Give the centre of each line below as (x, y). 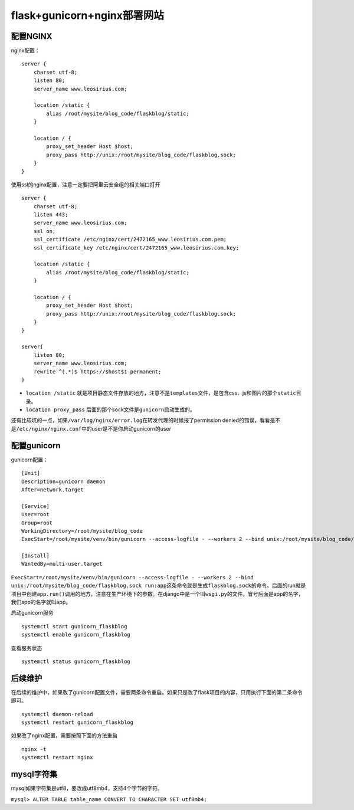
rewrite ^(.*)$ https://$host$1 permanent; (97, 371)
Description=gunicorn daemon (63, 481)
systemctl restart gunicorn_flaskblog (78, 722)
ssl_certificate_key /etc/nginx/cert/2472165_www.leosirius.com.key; (136, 247)
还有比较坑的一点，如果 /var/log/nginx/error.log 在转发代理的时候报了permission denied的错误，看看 (141, 420)
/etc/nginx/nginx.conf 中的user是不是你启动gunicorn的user (94, 428)
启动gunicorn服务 (32, 613)
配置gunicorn (36, 445)
